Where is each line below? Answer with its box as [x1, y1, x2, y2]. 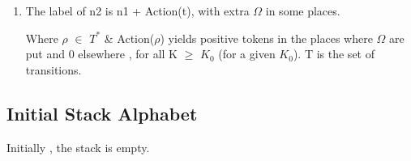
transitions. [25, 61, 82, 78]
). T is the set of [293, 45, 375, 62]
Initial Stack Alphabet [6, 100, 198, 125]
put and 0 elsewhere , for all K [25, 45, 178, 62]
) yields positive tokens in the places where [160, 29, 373, 46]
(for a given [218, 45, 276, 62]
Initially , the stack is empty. [6, 138, 150, 155]
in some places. [265, 2, 340, 19]
